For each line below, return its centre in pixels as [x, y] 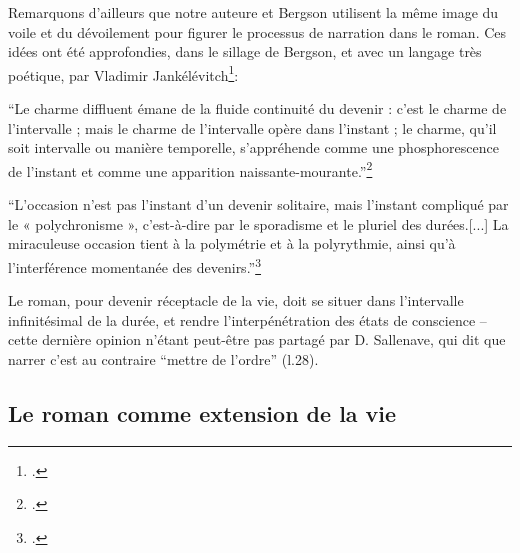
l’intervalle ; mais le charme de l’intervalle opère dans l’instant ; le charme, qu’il [252, 127]
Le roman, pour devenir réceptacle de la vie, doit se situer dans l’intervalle [236, 300]
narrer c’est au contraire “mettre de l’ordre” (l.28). [163, 358]
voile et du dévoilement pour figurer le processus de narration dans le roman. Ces [257, 31]
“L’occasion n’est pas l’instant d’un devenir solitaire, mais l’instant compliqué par [258, 204]
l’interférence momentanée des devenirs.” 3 [135, 265]
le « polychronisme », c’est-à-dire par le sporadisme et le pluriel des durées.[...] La [258, 223]
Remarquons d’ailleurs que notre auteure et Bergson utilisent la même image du [253, 12]
